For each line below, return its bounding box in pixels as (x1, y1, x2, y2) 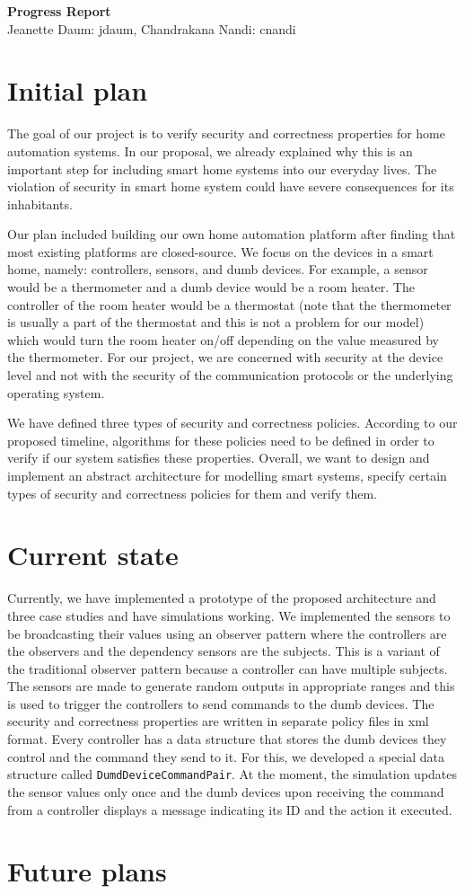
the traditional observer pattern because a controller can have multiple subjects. (7, 659, 448, 677)
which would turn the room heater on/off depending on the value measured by (7, 330, 439, 349)
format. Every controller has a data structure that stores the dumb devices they (7, 730, 447, 748)
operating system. (7, 383, 105, 402)
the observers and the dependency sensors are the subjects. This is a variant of (7, 642, 440, 660)
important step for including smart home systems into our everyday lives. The (7, 159, 437, 178)
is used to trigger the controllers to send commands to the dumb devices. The (7, 694, 434, 713)
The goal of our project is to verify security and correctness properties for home (7, 124, 445, 143)
